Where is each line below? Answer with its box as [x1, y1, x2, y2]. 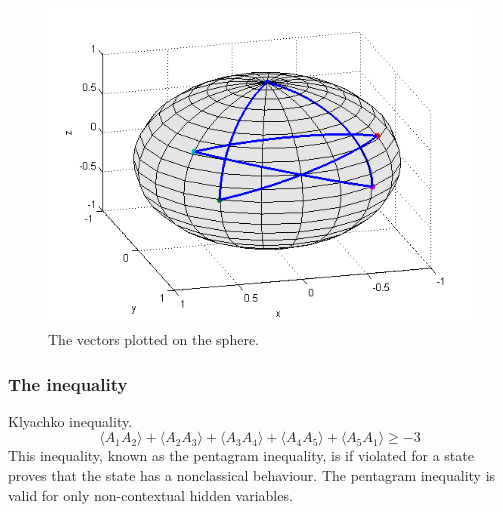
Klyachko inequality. [8, 410, 133, 431]
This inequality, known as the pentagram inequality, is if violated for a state [8, 445, 474, 466]
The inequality [8, 371, 128, 396]
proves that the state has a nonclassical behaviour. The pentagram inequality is [8, 465, 496, 486]
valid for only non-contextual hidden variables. [8, 484, 293, 505]
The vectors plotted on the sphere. [48, 329, 259, 350]
